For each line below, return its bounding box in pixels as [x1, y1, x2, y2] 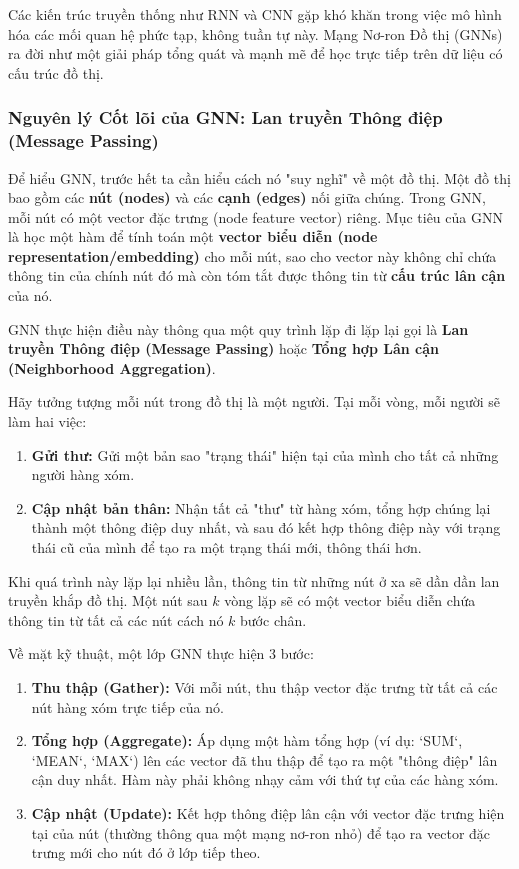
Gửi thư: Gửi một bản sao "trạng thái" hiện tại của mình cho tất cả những [31, 444, 499, 465]
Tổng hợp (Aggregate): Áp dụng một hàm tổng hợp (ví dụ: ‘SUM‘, [31, 730, 463, 751]
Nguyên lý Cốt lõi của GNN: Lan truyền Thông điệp [8, 105, 443, 130]
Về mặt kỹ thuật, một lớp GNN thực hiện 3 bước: [8, 643, 314, 664]
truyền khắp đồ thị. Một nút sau [8, 590, 208, 611]
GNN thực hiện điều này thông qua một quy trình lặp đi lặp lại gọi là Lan [8, 318, 469, 339]
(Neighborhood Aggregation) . [8, 357, 216, 378]
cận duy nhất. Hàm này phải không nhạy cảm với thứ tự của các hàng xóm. [31, 769, 499, 790]
